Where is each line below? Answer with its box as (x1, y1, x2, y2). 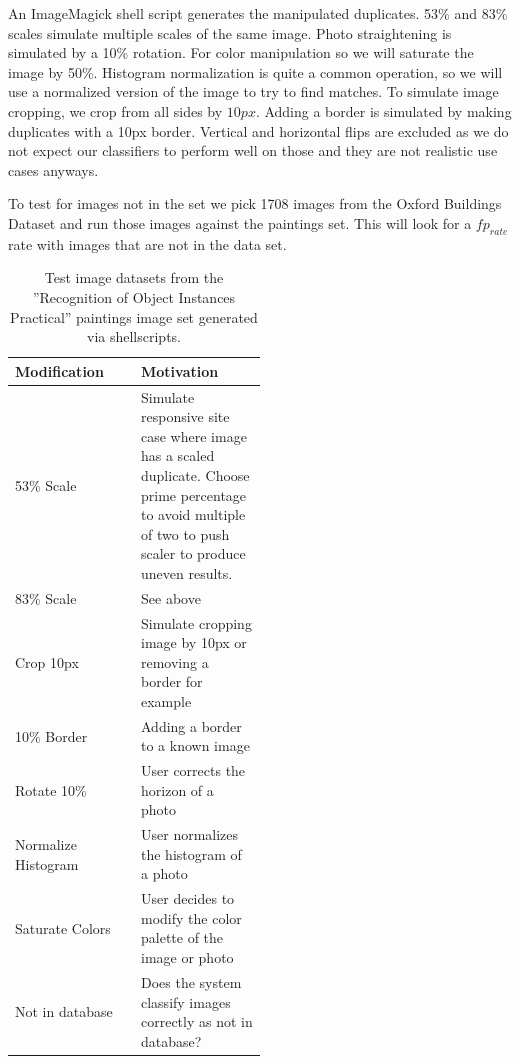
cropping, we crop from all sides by (8, 100, 223, 121)
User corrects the (141, 760, 246, 781)
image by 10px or (141, 632, 247, 653)
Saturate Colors (15, 917, 111, 938)
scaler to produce (141, 543, 246, 564)
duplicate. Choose (141, 464, 250, 485)
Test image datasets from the (44, 267, 224, 288)
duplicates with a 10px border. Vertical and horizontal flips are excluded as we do (8, 120, 509, 141)
